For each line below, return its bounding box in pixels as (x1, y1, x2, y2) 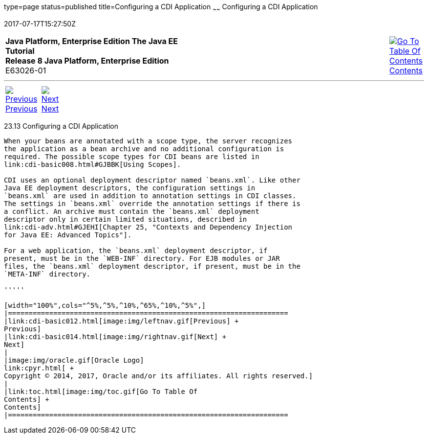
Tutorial (5, 46, 35, 56)
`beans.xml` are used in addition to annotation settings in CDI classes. (4, 191, 297, 200)
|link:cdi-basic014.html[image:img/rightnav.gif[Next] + (4, 332, 227, 341)
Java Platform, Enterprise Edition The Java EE (5, 36, 178, 46)
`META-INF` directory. (4, 270, 91, 278)
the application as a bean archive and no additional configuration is (4, 144, 284, 153)
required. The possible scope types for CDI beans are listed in (4, 152, 259, 161)
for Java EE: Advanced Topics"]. (4, 231, 132, 239)
